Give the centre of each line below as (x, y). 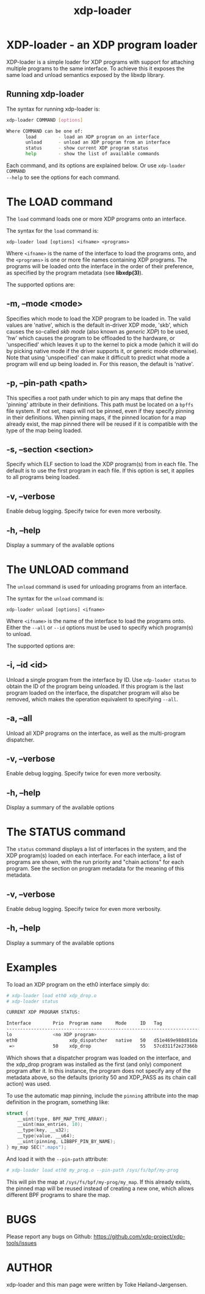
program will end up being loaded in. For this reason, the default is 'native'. (100, 364)
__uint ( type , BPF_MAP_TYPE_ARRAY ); (63, 1119)
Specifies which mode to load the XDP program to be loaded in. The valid (99, 318)
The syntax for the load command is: (52, 230)
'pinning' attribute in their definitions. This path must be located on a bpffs (100, 404)
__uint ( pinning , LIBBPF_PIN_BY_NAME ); (67, 1142)
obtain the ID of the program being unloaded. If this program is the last (95, 686)
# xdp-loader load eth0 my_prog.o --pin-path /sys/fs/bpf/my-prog (92, 1170)
